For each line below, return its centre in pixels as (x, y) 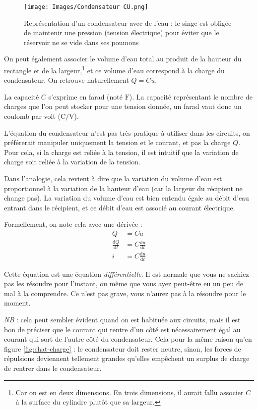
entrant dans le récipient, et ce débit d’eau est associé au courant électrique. (120, 207)
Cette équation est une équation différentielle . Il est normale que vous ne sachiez (127, 274)
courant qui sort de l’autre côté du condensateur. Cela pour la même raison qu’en (128, 339)
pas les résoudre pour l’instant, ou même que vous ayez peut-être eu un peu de (124, 283)
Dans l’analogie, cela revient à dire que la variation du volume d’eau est (113, 179)
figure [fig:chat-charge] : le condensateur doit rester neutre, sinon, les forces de (123, 348)
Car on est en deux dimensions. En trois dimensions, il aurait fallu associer (129, 392)
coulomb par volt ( (32, 116)
